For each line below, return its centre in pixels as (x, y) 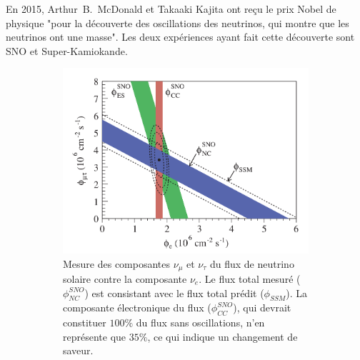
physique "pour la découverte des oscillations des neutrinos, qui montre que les (177, 22)
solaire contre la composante (125, 279)
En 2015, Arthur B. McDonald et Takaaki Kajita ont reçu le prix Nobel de (171, 9)
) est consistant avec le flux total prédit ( (174, 292)
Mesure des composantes (117, 263)
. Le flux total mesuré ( (250, 279)
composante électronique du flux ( (137, 307)
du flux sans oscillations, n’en (200, 322)
